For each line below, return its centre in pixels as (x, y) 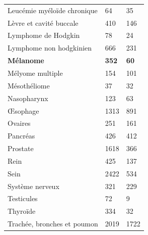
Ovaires (19, 123)
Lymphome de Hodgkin (44, 35)
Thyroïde (22, 211)
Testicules (23, 198)
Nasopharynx (28, 98)
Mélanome (26, 60)
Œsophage (23, 110)
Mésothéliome (29, 85)
